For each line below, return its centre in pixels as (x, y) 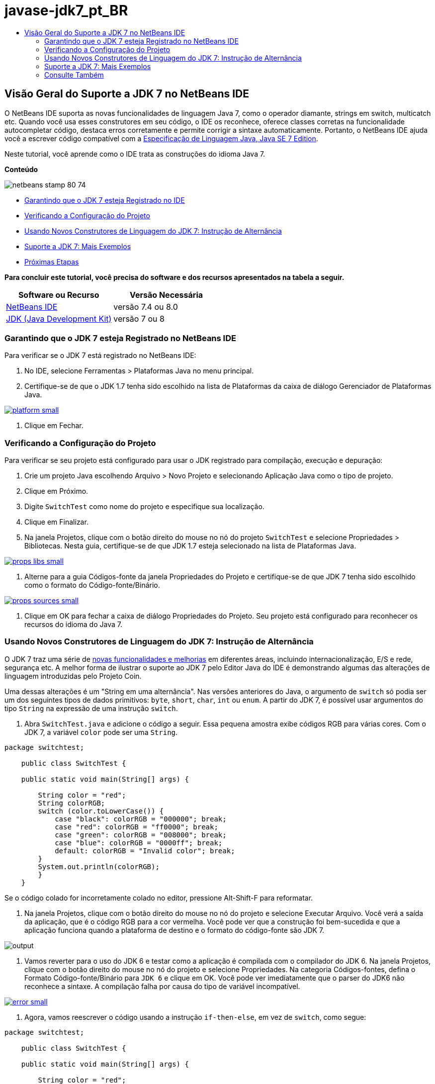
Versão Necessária (167, 295)
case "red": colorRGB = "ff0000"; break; (136, 827)
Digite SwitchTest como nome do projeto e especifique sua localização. (144, 507)
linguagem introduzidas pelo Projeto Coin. (73, 676)
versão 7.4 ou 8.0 (146, 307)
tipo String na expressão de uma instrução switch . (91, 708)
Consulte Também (74, 75)
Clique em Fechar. (54, 426)
